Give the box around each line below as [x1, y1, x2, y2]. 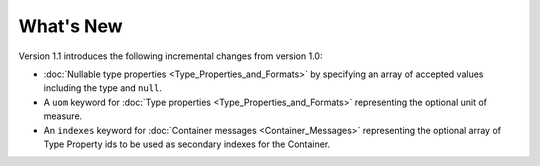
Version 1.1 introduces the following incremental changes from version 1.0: [18, 50, 323, 62]
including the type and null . [43, 82, 162, 94]
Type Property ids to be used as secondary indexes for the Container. [43, 138, 331, 150]
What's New [18, 15, 124, 37]
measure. [43, 110, 83, 122]
